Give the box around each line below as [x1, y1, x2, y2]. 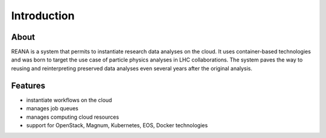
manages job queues [26, 105, 78, 112]
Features [11, 80, 45, 90]
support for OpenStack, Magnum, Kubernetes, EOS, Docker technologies [26, 121, 208, 129]
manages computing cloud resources [26, 113, 120, 121]
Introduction [11, 9, 75, 22]
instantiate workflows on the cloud [26, 96, 112, 104]
